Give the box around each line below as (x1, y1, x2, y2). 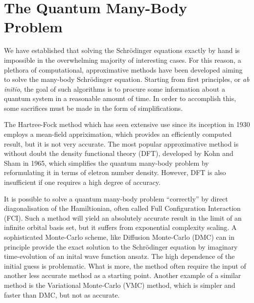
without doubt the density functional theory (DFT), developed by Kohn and (4, 148, 233, 158)
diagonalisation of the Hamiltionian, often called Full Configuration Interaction (4, 203, 241, 213)
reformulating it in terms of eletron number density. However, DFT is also (4, 167, 226, 177)
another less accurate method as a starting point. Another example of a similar (4, 270, 241, 280)
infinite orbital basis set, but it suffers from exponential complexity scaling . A (4, 222, 237, 232)
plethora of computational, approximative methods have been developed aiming (4, 64, 243, 75)
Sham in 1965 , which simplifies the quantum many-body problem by (4, 157, 209, 168)
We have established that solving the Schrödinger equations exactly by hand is (4, 45, 240, 55)
